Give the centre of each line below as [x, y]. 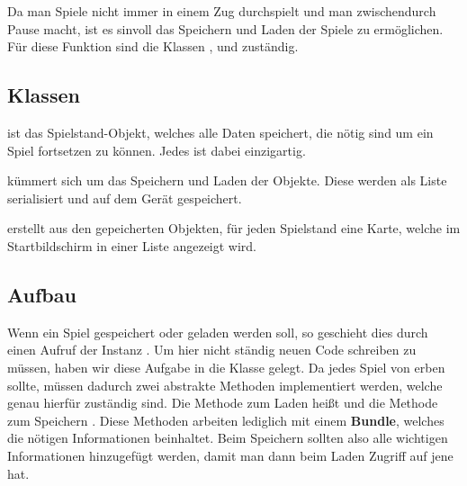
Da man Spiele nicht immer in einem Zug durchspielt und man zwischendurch [222, 11]
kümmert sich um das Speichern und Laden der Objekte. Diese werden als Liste [227, 180]
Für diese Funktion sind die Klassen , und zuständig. [153, 46]
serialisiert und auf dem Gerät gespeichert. [125, 198]
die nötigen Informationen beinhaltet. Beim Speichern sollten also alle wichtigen [228, 438]
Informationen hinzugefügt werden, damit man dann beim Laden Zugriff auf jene [230, 455]
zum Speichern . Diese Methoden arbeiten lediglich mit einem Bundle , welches [226, 420]
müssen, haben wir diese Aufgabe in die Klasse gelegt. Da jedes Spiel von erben [226, 367]
